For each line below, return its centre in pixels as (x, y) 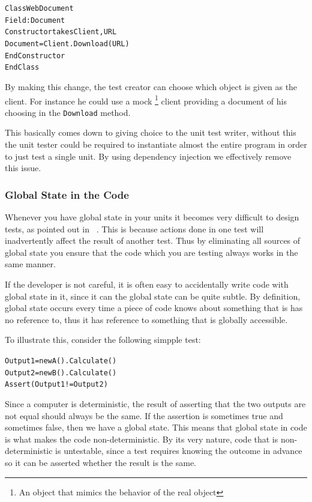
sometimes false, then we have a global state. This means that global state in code (156, 427)
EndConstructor (35, 56)
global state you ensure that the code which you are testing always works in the (151, 252)
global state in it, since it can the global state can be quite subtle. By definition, (153, 296)
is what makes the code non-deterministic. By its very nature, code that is (142, 439)
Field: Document (35, 20)
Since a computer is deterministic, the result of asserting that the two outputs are (155, 403)
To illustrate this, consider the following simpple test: (103, 340)
